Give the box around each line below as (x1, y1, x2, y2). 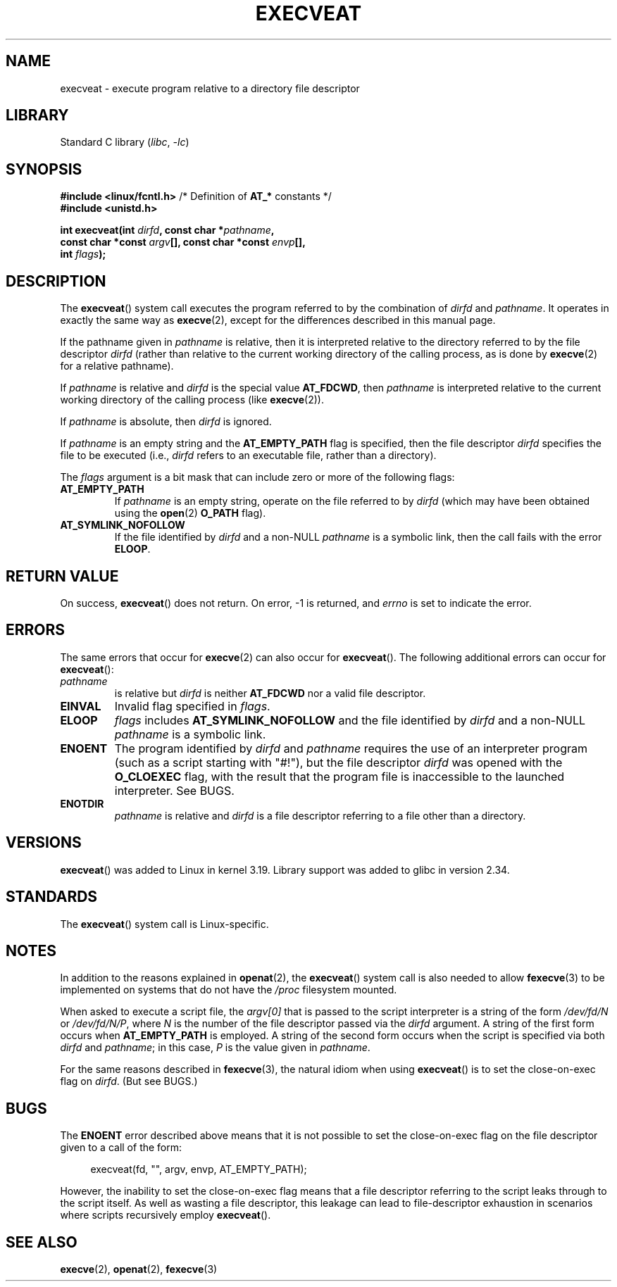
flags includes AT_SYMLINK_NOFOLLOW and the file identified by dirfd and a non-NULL (114, 712, 586, 727)
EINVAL (60, 698, 101, 713)
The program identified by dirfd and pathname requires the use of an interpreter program (114, 741, 587, 755)
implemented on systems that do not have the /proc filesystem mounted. (60, 984, 397, 996)
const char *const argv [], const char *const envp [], (60, 236, 306, 249)
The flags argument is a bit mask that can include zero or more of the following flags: (60, 471, 455, 484)
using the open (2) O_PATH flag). (114, 507, 266, 520)
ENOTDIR (60, 797, 104, 810)
